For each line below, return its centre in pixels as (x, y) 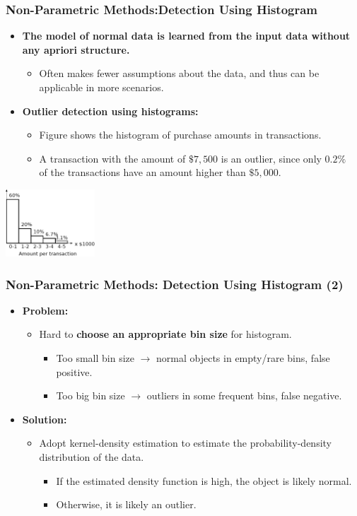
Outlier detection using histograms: (110, 111)
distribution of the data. (92, 457)
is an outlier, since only (271, 158)
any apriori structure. (76, 49)
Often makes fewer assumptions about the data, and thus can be (179, 73)
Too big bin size (90, 395)
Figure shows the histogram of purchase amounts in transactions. (180, 135)
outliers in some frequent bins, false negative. (244, 395)
